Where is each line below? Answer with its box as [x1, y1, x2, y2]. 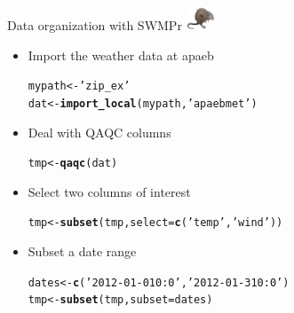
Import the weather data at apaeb [28, 45, 214, 64]
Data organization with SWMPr [7, 16, 182, 35]
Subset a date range [28, 242, 137, 261]
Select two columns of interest [28, 182, 191, 200]
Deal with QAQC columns [28, 122, 171, 141]
